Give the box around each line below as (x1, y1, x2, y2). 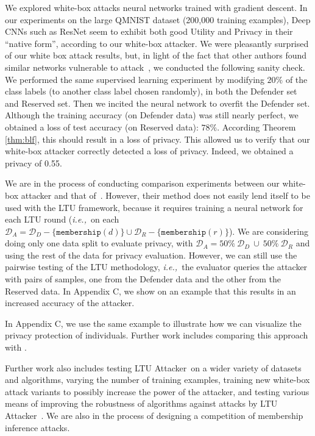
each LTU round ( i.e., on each (5, 213, 119, 226)
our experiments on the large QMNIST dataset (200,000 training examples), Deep (5, 13, 311, 26)
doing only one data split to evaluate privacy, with (5, 237, 193, 249)
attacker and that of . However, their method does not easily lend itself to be (21, 188, 310, 201)
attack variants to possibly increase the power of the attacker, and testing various (5, 385, 310, 398)
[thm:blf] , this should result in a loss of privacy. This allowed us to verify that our (5, 132, 310, 145)
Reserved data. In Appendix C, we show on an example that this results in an (5, 284, 296, 297)
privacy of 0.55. (5, 156, 62, 169)
